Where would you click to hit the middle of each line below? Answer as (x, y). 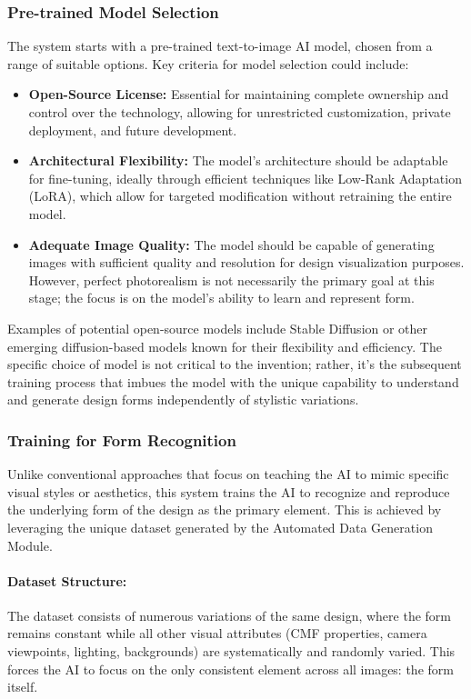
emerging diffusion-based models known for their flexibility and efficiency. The (225, 346)
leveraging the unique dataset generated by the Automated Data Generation (220, 527)
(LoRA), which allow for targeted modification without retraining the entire (240, 196)
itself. (23, 687)
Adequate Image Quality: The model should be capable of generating (231, 244)
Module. (30, 545)
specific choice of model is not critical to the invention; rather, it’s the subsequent (235, 364)
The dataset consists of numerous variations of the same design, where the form (229, 615)
